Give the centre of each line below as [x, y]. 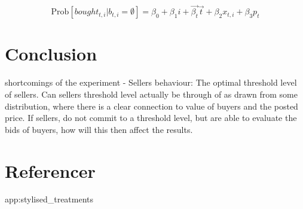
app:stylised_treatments [49, 199]
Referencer [50, 170]
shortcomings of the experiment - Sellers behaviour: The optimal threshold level [151, 82]
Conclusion [51, 54]
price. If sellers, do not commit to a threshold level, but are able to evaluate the [151, 118]
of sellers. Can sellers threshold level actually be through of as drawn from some [151, 94]
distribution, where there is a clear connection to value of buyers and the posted [151, 106]
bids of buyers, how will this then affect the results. [99, 129]
